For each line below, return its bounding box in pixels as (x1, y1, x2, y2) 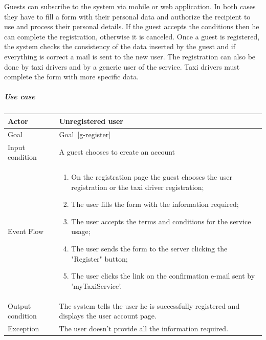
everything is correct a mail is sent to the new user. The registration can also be (4, 51, 256, 61)
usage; (71, 226, 91, 237)
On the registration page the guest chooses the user (71, 171, 232, 182)
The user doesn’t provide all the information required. (59, 323, 229, 333)
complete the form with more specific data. (4, 71, 139, 82)
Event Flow (8, 226, 43, 237)
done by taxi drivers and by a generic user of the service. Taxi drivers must (4, 61, 240, 72)
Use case (4, 91, 35, 102)
